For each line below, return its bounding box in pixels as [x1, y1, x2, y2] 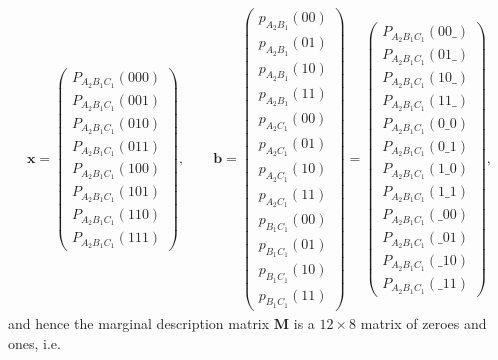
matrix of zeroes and [360, 312, 487, 333]
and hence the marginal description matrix [8, 312, 270, 333]
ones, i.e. [8, 332, 61, 353]
